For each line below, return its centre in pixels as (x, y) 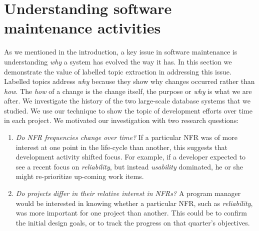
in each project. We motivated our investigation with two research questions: (121, 120)
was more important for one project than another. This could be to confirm (131, 213)
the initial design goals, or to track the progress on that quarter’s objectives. (133, 222)
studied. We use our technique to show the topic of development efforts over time (128, 110)
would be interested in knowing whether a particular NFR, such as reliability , (134, 203)
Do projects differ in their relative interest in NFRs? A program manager (128, 193)
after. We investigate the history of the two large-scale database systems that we (127, 101)
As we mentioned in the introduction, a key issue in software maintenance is (121, 52)
